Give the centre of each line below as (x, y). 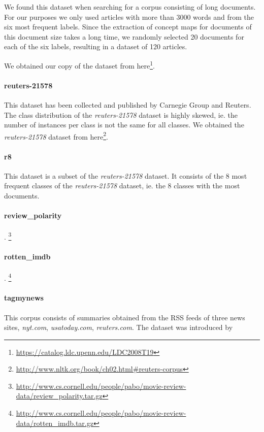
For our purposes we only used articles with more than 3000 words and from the (129, 16)
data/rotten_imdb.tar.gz (55, 423)
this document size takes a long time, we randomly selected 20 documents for (124, 36)
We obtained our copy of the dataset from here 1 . (79, 64)
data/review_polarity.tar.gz (59, 396)
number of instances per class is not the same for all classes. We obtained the (124, 125)
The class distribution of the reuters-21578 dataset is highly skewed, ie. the (121, 114)
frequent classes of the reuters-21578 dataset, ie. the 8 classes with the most (122, 186)
